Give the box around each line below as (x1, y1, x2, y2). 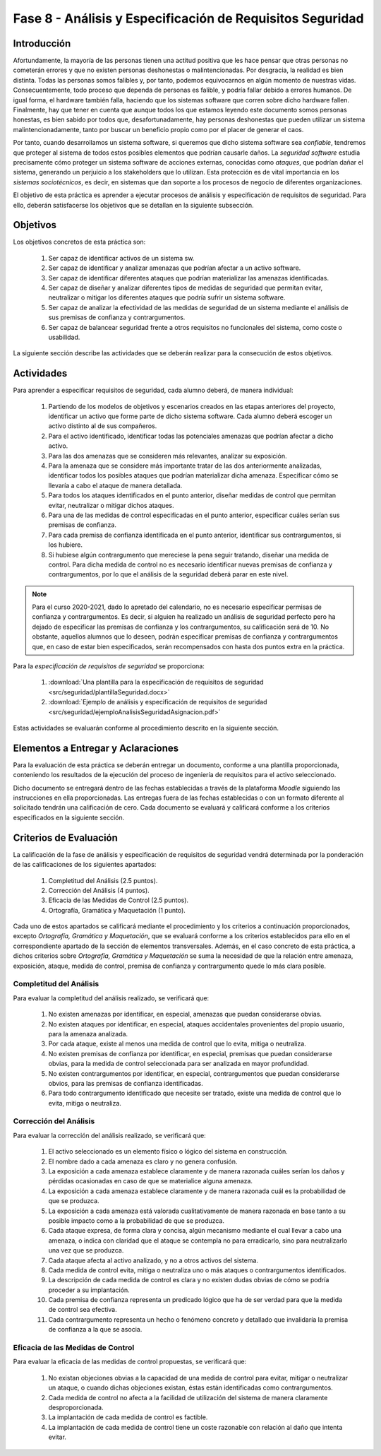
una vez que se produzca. (48, 1246, 124, 1255)
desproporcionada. (48, 1403, 104, 1411)
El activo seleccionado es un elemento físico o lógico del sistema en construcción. (48, 1147, 289, 1156)
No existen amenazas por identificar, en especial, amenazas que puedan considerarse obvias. (48, 1010, 322, 1019)
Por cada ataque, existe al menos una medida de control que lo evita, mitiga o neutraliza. (48, 1039, 306, 1048)
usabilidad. (48, 333, 80, 341)
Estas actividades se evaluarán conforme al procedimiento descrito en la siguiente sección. (13, 723, 279, 732)
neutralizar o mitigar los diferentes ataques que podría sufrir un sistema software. (48, 293, 286, 302)
